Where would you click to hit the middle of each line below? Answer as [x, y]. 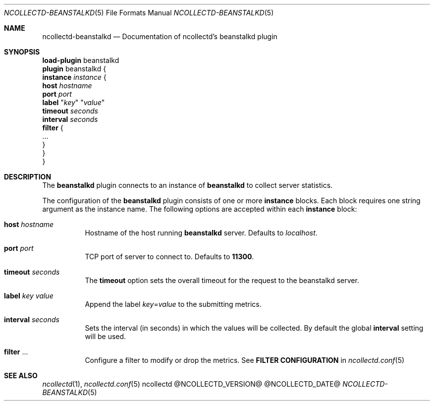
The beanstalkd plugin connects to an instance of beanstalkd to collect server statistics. [188, 185]
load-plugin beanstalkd [81, 60]
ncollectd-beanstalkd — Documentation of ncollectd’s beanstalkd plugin [160, 36]
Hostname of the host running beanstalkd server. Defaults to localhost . [201, 233]
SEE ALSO [21, 376]
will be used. [106, 336]
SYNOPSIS [22, 52]
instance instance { [74, 77]
